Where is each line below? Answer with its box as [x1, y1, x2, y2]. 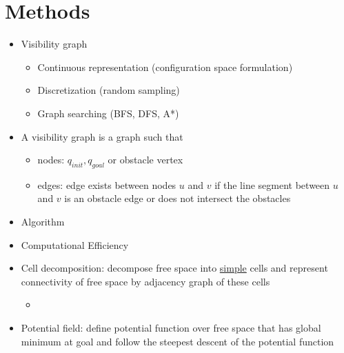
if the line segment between [214, 177, 330, 192]
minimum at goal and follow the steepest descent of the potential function [21, 334, 334, 348]
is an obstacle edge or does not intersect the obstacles [64, 191, 291, 205]
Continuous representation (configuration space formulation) [37, 59, 293, 74]
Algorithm [21, 214, 65, 229]
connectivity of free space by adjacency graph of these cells [21, 274, 270, 288]
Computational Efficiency [21, 237, 129, 252]
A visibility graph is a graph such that [21, 129, 183, 143]
